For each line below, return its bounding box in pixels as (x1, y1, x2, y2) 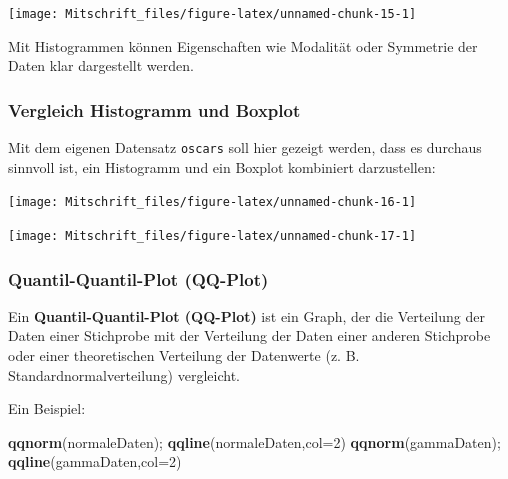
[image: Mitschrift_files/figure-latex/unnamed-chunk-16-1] (8, 195, 417, 210)
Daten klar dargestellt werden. (8, 55, 194, 76)
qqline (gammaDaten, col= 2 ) (8, 451, 182, 472)
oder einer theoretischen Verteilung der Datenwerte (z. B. (8, 345, 360, 366)
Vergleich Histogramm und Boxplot (8, 97, 301, 122)
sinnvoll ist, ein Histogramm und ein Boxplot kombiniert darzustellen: (8, 156, 436, 177)
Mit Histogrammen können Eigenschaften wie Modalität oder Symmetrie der (8, 35, 478, 56)
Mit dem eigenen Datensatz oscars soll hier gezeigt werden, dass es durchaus (8, 137, 482, 158)
